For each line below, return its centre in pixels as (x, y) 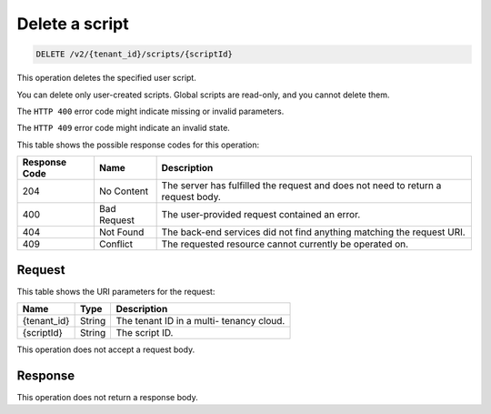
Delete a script (73, 24)
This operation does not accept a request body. (106, 349)
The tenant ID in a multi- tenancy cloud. (200, 320)
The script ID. (145, 332)
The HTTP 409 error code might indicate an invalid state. (124, 128)
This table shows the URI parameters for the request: (116, 291)
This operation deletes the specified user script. (107, 78)
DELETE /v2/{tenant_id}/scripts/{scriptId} (135, 54)
